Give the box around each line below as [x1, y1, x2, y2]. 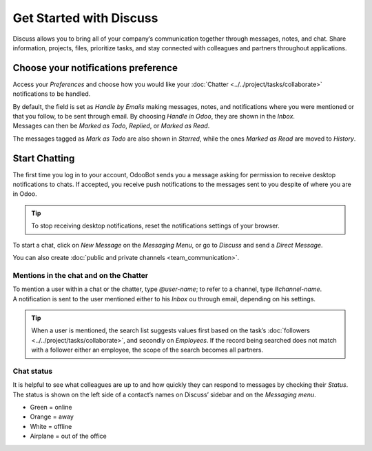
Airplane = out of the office [30, 432, 107, 441]
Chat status [12, 366, 53, 376]
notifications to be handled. [12, 90, 91, 98]
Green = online [30, 403, 72, 412]
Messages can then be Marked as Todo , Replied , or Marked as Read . [12, 121, 210, 130]
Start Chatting [12, 152, 75, 164]
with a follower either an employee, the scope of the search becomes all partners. [31, 345, 264, 354]
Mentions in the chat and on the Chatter [12, 270, 148, 280]
